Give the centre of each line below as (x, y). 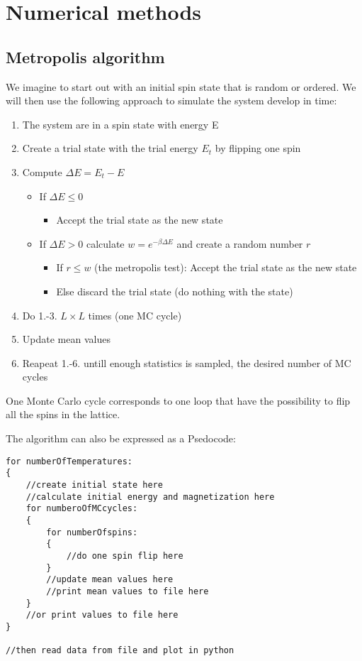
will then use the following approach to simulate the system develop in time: (171, 100)
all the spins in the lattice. (63, 414)
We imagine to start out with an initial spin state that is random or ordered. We (181, 86)
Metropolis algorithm (85, 56)
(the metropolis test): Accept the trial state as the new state (226, 267)
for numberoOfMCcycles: (82, 509)
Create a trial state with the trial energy (110, 148)
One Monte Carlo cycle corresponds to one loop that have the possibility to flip (178, 400)
